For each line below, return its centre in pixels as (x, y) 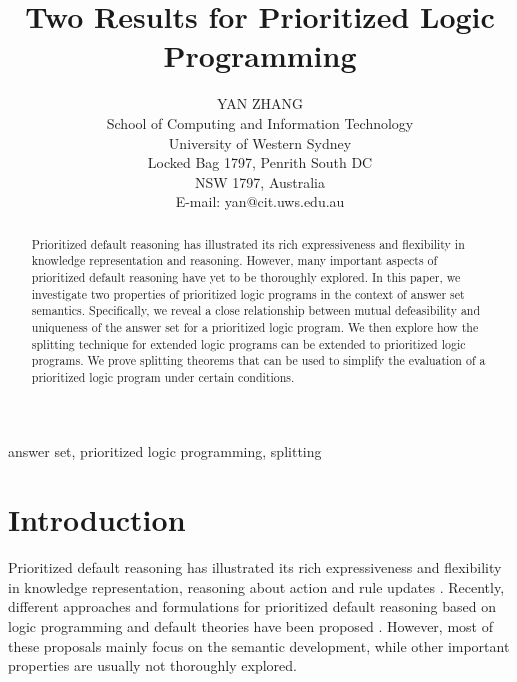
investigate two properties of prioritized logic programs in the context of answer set (248, 293)
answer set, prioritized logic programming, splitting (165, 450)
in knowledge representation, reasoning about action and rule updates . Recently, (256, 586)
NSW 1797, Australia (260, 181)
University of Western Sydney (260, 142)
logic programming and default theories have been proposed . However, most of (250, 626)
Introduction (97, 519)
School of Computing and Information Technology (260, 122)
